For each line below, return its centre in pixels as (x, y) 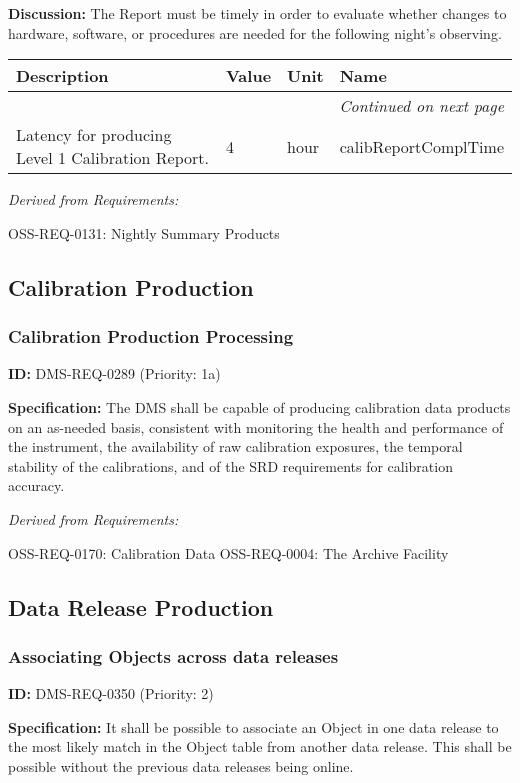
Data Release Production (141, 606)
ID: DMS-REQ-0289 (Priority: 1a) (114, 373)
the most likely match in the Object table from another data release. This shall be (260, 746)
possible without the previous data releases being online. (181, 765)
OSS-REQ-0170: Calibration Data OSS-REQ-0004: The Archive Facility (228, 552)
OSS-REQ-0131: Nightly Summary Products (144, 232)
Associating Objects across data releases (173, 655)
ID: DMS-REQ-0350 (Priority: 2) (111, 693)
